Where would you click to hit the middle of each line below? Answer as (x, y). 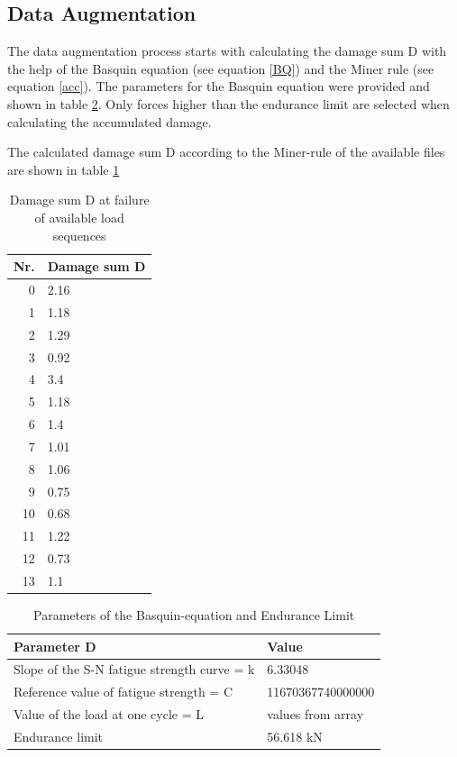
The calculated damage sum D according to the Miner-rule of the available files (226, 152)
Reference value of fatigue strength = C (123, 692)
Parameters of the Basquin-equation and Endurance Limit (194, 615)
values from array (315, 714)
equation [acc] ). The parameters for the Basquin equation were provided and (219, 86)
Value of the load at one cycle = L (109, 714)
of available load (79, 217)
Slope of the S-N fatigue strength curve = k (134, 669)
